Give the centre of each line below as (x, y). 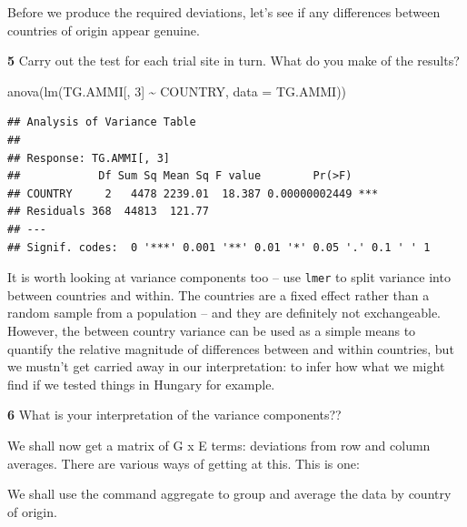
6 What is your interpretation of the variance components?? (174, 415)
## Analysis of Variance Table (102, 122)
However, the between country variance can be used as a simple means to (212, 330)
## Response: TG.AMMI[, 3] (89, 158)
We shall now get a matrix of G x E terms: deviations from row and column (219, 445)
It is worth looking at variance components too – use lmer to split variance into (229, 277)
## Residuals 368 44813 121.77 (108, 212)
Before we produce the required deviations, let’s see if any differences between (224, 12)
